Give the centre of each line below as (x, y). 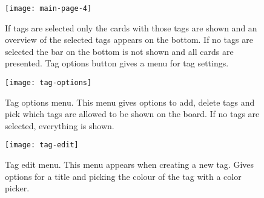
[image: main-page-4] (48, 8)
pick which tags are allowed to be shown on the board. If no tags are (132, 114)
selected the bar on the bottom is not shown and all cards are (119, 51)
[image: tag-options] (48, 83)
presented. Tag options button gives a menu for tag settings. (117, 63)
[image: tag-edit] (42, 145)
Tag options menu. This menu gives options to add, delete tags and (130, 102)
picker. (17, 188)
